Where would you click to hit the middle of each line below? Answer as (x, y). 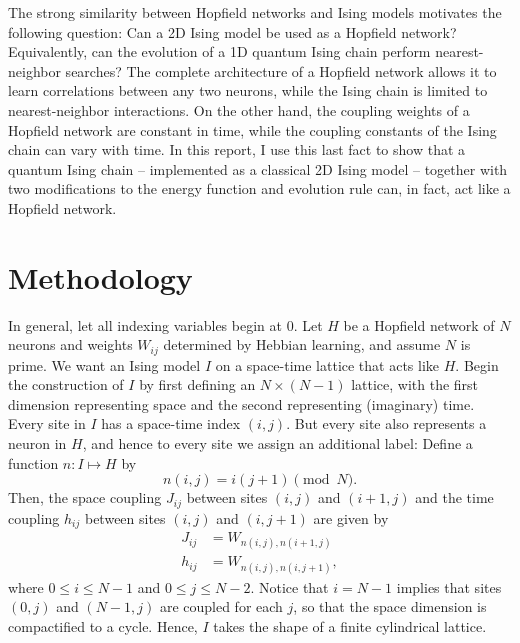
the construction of (66, 384)
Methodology (100, 276)
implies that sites (449, 586)
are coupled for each (221, 606)
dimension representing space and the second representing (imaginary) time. (241, 403)
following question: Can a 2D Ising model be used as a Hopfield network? (232, 31)
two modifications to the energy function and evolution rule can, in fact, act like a (259, 188)
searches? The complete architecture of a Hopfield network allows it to (281, 70)
